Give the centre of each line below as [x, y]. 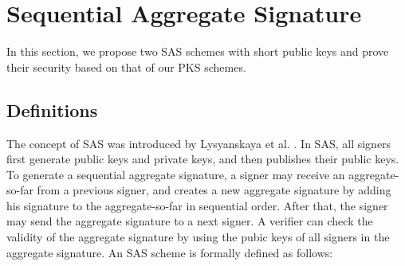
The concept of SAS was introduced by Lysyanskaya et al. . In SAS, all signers [199, 143]
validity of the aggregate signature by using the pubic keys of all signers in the [198, 237]
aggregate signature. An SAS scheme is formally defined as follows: [170, 252]
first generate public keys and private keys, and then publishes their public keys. [203, 159]
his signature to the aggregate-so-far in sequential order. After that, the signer [197, 205]
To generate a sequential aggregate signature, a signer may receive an [176, 174]
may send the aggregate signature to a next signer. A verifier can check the [190, 221]
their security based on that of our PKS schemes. [126, 66]
